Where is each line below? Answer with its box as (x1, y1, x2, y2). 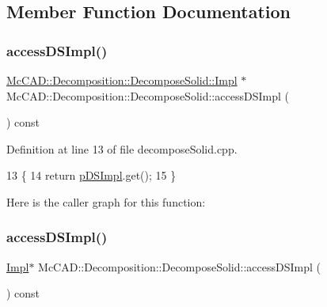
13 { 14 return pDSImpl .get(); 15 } (6, 167, 177, 184)
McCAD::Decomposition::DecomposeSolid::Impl (6, 72, 238, 88)
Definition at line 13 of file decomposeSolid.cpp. (6, 140, 238, 157)
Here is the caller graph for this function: (6, 193, 206, 210)
